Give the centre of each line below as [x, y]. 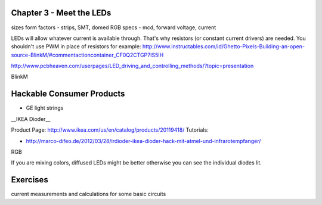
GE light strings [45, 108]
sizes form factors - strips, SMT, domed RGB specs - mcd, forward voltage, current [114, 27]
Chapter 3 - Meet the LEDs [61, 13]
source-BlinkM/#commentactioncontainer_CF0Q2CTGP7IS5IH [87, 55]
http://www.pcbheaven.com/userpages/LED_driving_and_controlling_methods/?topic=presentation [132, 66]
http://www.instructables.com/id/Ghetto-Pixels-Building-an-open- [224, 46]
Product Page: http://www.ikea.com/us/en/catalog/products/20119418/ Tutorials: [110, 130]
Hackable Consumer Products [68, 94]
